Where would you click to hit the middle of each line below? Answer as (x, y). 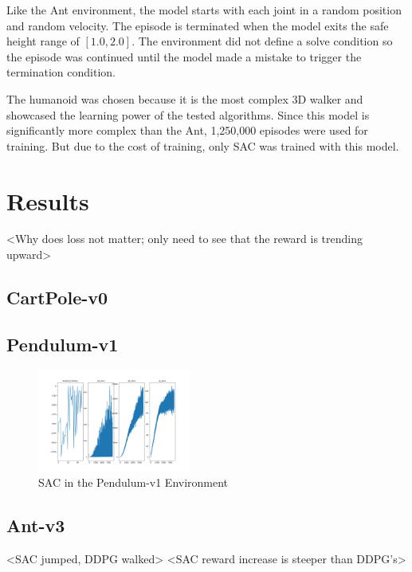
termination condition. (61, 72)
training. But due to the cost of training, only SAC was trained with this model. (203, 145)
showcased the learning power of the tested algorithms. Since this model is (188, 114)
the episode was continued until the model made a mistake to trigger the (184, 56)
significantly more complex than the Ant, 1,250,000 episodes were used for (187, 130)
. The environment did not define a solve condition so (262, 41)
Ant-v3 (36, 525)
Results (48, 200)
